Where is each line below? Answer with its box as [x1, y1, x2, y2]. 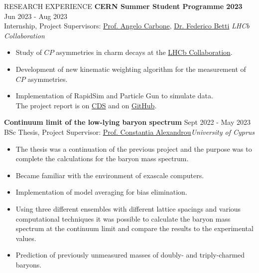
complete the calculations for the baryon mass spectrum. [15, 153, 189, 164]
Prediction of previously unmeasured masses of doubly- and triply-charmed [15, 250, 245, 260]
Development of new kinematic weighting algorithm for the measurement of [15, 63, 246, 74]
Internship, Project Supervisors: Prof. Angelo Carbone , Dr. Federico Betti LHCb [4, 20, 250, 31]
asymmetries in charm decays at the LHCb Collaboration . [56, 47, 233, 57]
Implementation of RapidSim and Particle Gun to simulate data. [15, 90, 213, 101]
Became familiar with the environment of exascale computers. [15, 170, 204, 180]
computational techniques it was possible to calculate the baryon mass [15, 213, 231, 224]
